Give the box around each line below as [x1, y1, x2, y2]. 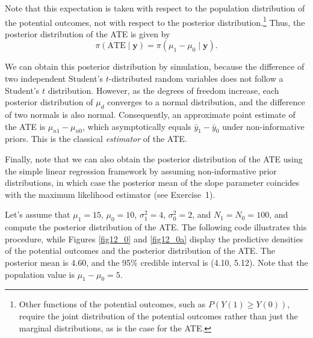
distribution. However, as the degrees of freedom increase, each [48, 84, 279, 96]
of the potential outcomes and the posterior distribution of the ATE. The [5, 244, 275, 257]
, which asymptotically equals [82, 120, 191, 132]
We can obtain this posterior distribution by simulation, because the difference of [5, 60, 305, 73]
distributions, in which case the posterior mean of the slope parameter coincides [5, 176, 300, 189]
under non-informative [222, 120, 305, 132]
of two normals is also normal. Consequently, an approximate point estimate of [5, 108, 296, 121]
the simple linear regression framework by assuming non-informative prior [5, 164, 277, 177]
